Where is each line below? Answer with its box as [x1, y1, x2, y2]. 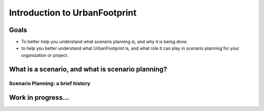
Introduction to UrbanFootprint [9, 7, 137, 18]
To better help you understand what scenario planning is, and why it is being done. [21, 39, 188, 45]
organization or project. [21, 52, 68, 58]
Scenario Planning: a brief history [9, 80, 90, 87]
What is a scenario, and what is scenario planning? [9, 65, 167, 73]
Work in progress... [9, 93, 69, 102]
